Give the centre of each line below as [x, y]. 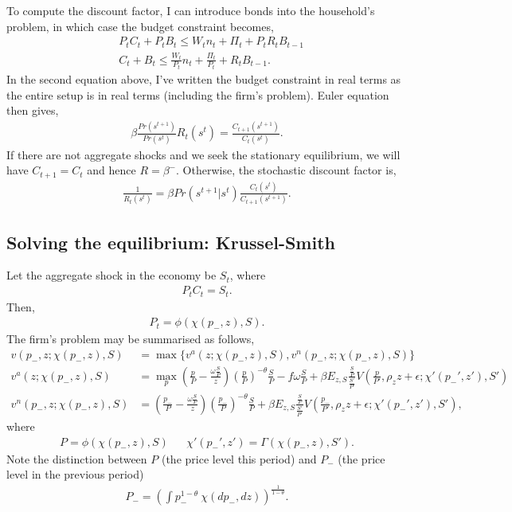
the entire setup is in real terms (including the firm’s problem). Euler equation [198, 94]
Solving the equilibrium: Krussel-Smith [171, 242]
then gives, [33, 110]
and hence [111, 170]
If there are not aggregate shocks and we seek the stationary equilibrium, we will [203, 154]
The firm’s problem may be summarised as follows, [131, 339]
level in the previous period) [75, 474]
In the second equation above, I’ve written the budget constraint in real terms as [204, 79]
